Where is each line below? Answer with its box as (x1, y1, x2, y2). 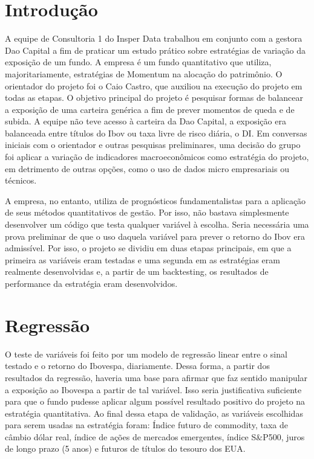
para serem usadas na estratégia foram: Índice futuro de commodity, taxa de (5, 419, 288, 431)
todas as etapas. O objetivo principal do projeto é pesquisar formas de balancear (5, 91, 304, 104)
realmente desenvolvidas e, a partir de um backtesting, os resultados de (5, 265, 269, 278)
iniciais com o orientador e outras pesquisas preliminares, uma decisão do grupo (5, 138, 301, 151)
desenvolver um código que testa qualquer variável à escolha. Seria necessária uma (5, 218, 309, 231)
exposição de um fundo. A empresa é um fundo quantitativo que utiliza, (5, 56, 272, 68)
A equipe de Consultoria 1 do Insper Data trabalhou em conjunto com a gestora (5, 32, 303, 45)
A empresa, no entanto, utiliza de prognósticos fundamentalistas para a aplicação (5, 194, 306, 207)
